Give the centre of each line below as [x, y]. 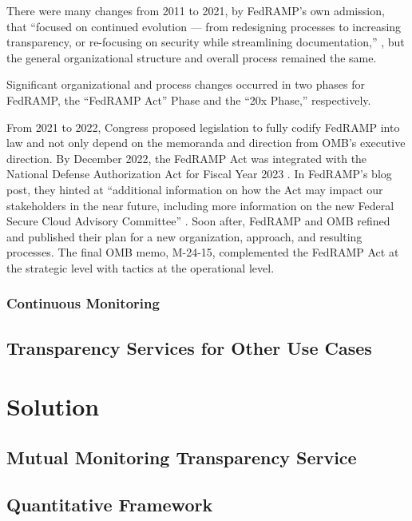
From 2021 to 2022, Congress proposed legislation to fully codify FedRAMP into [203, 127]
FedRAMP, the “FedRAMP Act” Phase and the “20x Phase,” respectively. [189, 99]
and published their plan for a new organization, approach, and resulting [184, 236]
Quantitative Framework [110, 504]
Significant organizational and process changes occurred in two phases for [186, 84]
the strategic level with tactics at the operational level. [141, 267]
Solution [53, 406]
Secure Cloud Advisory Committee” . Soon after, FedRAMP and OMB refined [198, 221]
